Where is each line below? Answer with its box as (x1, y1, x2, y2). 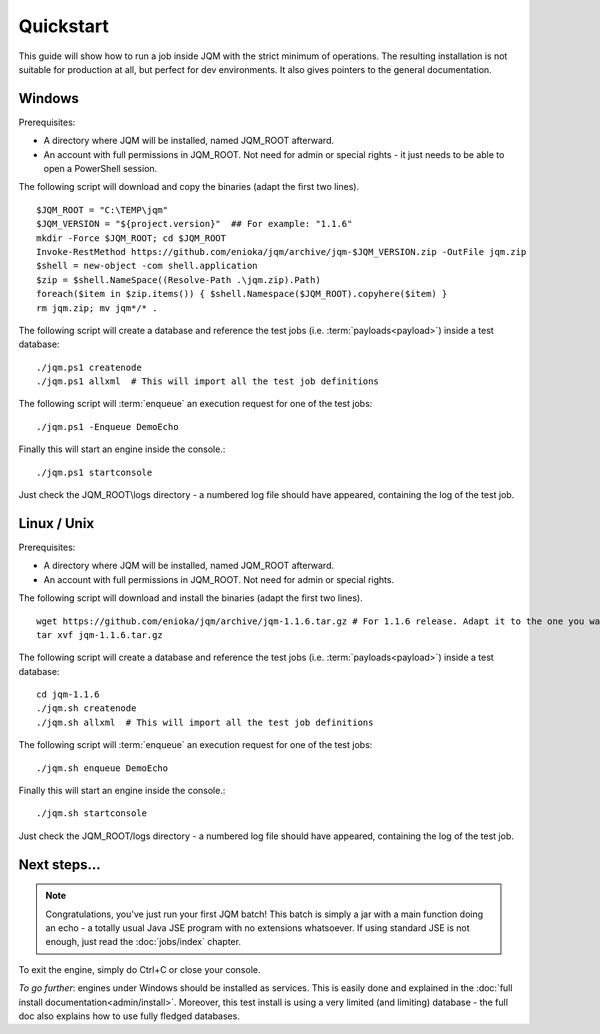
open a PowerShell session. (43, 163, 158, 175)
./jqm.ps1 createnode (36, 361, 142, 373)
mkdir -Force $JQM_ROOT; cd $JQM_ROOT (36, 232, 227, 244)
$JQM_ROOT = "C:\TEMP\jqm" (36, 204, 169, 215)
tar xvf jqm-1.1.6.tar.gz (36, 629, 164, 640)
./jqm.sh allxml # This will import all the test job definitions (36, 716, 374, 728)
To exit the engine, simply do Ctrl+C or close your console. (18, 963, 261, 975)
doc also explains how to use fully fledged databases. (18, 1010, 240, 1022)
